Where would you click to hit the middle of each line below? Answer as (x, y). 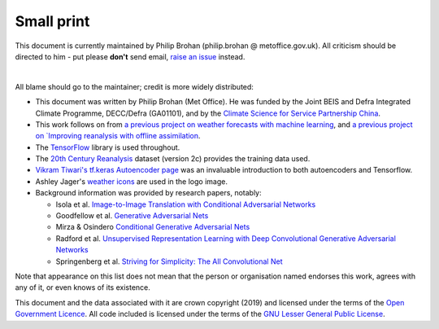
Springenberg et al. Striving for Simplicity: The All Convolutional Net (169, 261)
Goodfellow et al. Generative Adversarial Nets (132, 216)
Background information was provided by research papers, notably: (148, 193)
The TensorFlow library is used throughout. (108, 147)
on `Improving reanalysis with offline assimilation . (118, 136)
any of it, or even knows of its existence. (83, 287)
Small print (52, 21)
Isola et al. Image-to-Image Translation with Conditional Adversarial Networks (186, 204)
